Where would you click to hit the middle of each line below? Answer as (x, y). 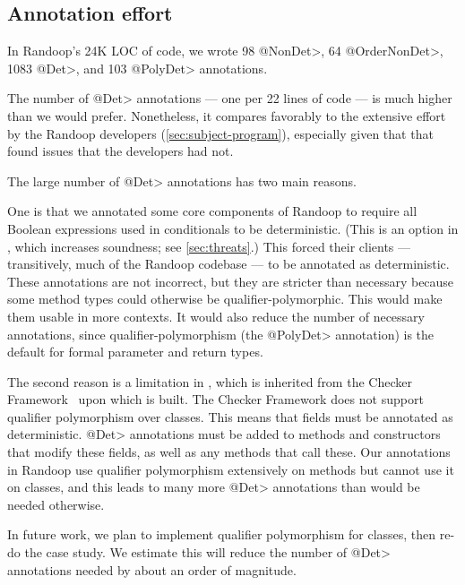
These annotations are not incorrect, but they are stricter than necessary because (231, 281)
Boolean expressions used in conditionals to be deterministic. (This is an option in (233, 228)
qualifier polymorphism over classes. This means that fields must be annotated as (230, 416)
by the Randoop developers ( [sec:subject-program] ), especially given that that (220, 133)
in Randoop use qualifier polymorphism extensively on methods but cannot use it (231, 469)
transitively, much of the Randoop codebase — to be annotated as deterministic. (228, 264)
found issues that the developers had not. (121, 151)
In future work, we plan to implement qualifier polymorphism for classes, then (222, 534)
